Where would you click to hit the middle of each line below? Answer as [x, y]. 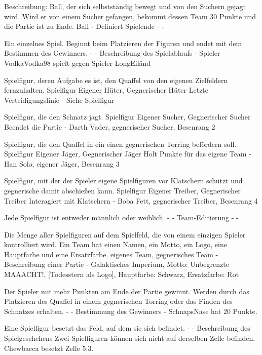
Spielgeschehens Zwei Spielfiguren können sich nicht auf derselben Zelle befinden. [130, 338]
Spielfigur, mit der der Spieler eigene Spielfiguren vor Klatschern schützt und [123, 181]
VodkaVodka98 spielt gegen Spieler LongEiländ [78, 63]
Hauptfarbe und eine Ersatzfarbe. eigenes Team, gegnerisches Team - [111, 254]
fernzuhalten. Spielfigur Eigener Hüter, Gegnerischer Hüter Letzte [106, 90]
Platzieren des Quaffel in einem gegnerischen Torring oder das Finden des [118, 301]
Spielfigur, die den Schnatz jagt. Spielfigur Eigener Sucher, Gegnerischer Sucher [127, 117]
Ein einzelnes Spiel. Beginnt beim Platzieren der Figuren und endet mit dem [123, 43]
